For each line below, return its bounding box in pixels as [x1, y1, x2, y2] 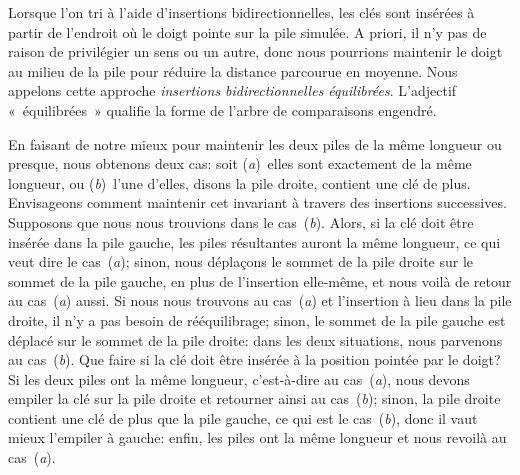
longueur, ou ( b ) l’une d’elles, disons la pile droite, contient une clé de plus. [8, 172, 471, 193]
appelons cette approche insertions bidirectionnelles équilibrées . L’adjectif [8, 80, 457, 101]
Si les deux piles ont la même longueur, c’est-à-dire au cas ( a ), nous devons [8, 368, 470, 389]
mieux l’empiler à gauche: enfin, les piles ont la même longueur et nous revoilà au [8, 427, 507, 448]
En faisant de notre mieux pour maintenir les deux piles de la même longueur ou [8, 133, 502, 154]
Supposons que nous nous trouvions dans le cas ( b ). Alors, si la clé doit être [8, 211, 474, 232]
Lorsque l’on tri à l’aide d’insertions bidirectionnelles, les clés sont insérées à [8, 2, 475, 22]
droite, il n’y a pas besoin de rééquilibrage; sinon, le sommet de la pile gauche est [8, 309, 506, 330]
